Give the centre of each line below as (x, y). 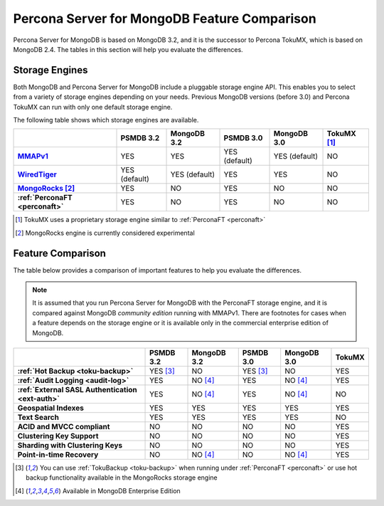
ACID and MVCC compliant (64, 427)
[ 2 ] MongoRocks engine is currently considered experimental (105, 233)
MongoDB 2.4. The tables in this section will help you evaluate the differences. (128, 49)
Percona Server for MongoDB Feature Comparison (165, 19)
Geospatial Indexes (51, 408)
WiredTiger (37, 174)
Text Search (38, 418)
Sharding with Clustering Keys (70, 446)
